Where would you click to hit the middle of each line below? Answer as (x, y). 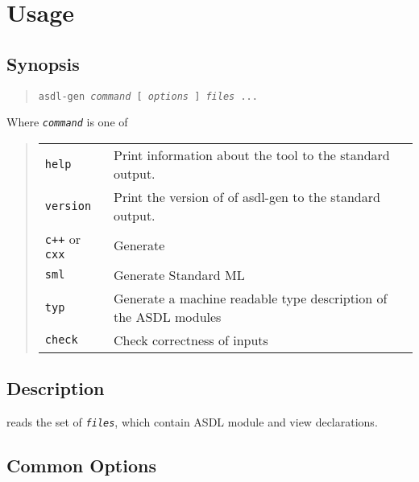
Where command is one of (67, 122)
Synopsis (43, 63)
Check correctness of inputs (191, 340)
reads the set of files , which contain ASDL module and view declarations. (192, 422)
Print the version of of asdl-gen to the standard (247, 196)
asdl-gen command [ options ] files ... (148, 96)
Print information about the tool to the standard (251, 154)
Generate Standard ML (179, 274)
